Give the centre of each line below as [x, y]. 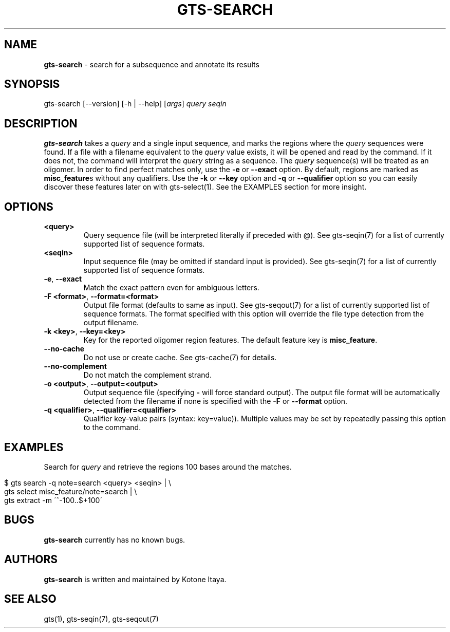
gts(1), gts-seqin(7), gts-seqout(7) [101, 619]
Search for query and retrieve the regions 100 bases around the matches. [168, 467]
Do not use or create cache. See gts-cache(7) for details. [180, 358]
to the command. [112, 427]
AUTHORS [31, 560]
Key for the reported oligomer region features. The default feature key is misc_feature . [230, 340]
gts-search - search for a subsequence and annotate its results [152, 64]
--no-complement [75, 366]
